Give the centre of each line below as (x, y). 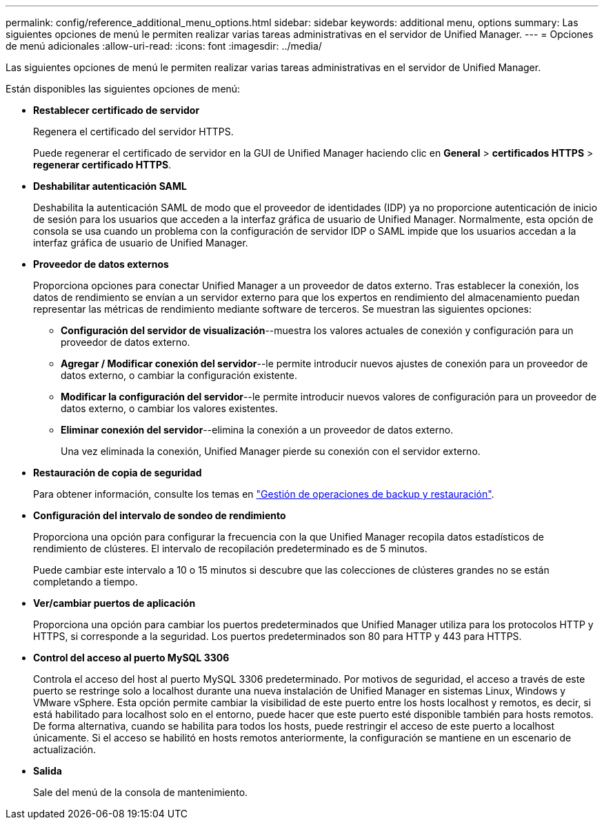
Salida (48, 771)
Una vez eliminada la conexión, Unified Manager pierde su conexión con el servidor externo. (271, 451)
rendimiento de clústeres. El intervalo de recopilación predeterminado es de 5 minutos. (230, 549)
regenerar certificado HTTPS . (102, 165)
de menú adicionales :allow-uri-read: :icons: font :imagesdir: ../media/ (164, 46)
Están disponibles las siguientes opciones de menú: (123, 89)
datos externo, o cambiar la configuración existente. (179, 375)
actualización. (65, 749)
